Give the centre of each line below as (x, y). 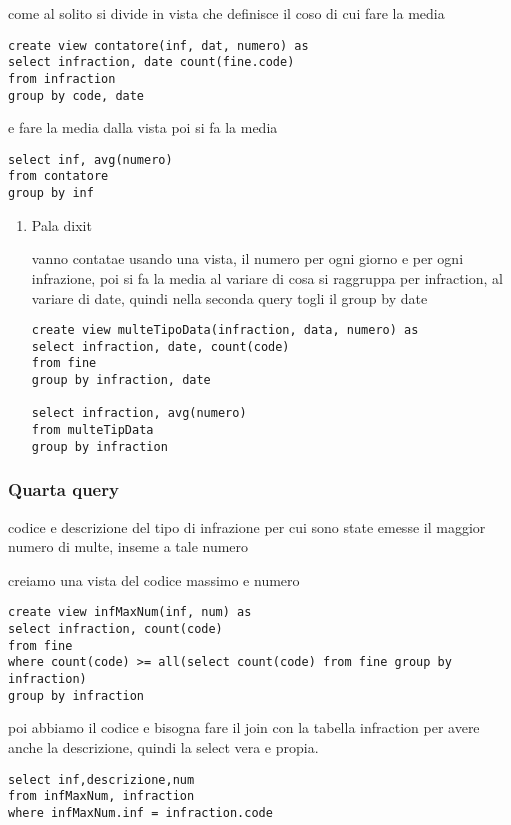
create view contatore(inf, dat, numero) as (158, 45)
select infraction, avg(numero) (139, 413)
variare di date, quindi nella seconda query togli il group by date (229, 297)
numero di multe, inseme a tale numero (128, 546)
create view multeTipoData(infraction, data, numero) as (225, 330)
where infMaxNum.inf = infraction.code (140, 812)
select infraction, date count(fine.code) (151, 62)
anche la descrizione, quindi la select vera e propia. (163, 746)
